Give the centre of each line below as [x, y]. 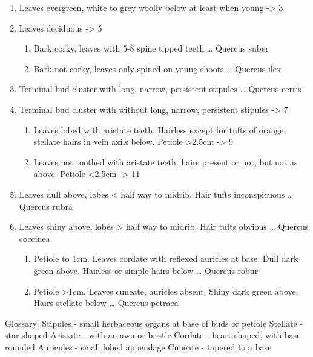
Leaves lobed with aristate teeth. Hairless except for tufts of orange [159, 129]
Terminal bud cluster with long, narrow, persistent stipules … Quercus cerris [160, 89]
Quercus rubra [46, 206]
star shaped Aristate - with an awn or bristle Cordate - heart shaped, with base [153, 335]
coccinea [35, 238]
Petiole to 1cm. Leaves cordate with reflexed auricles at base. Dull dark [166, 259]
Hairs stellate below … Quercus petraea [106, 303]
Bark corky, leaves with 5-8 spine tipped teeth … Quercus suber [151, 48]
